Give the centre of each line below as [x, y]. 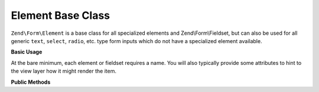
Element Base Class [61, 15]
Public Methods [31, 82]
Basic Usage [27, 52]
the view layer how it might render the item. [64, 71]
